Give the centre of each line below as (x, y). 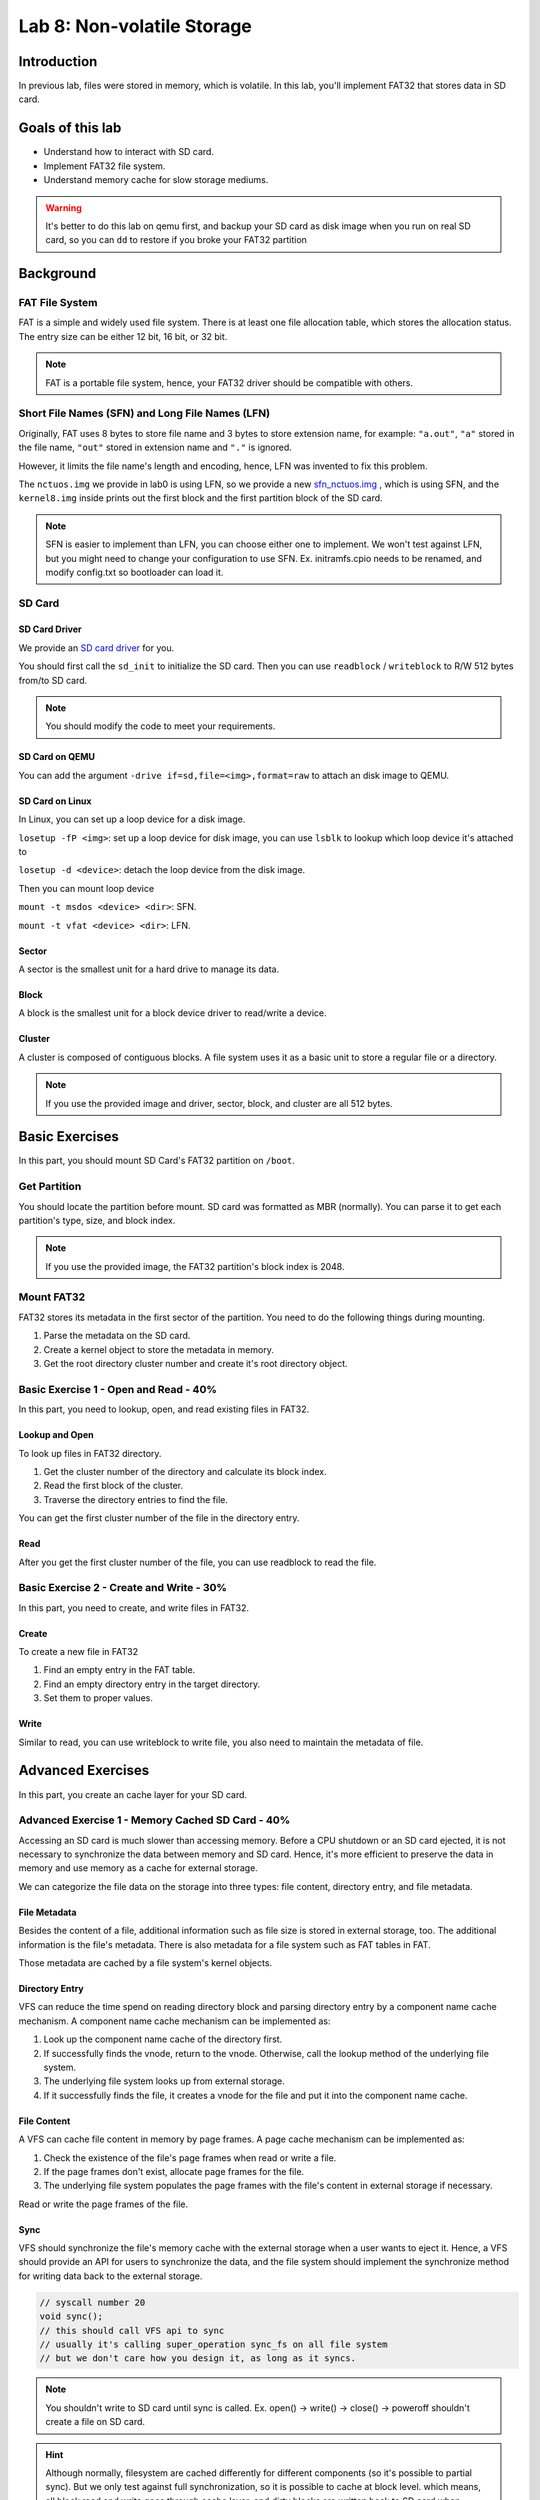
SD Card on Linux (55, 801)
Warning (63, 207)
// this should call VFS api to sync (132, 2330)
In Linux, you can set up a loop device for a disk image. (132, 819)
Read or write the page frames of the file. (103, 2204)
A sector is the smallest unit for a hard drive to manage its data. (149, 969)
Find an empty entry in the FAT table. (119, 1670)
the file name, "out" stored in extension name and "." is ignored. (155, 447)
